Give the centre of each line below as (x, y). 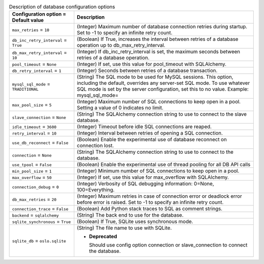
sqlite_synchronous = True (41, 222)
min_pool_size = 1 (32, 171)
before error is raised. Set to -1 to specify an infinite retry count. (150, 203)
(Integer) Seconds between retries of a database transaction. (147, 71)
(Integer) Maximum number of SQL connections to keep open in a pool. (159, 102)
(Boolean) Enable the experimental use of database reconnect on (152, 140)
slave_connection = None (39, 117)
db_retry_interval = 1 (37, 71)
